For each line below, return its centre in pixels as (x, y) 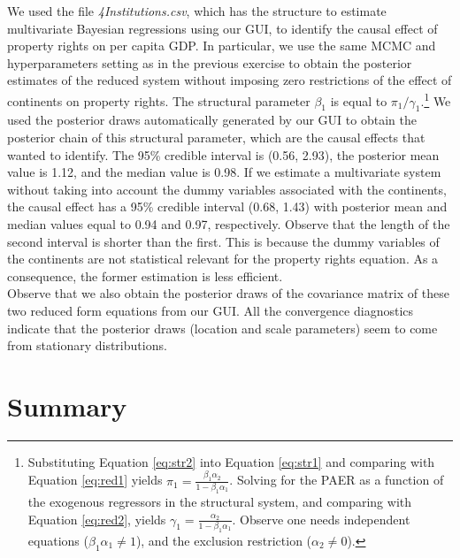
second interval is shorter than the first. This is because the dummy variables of (223, 241)
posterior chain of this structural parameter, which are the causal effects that (216, 138)
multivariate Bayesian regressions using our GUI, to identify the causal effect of (222, 28)
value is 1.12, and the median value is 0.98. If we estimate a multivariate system (224, 172)
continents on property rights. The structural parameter (159, 100)
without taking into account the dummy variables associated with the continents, (227, 189)
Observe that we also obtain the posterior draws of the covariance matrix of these (228, 293)
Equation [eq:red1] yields (95, 480)
